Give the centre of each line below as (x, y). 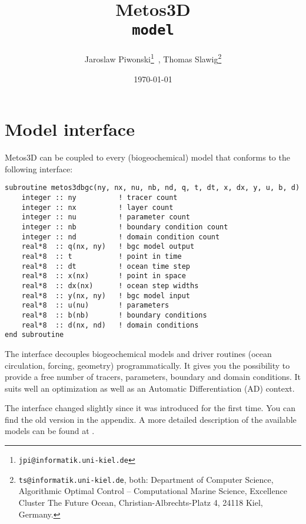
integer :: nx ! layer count (97, 207)
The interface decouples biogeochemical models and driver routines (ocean (138, 353)
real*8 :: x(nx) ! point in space (104, 276)
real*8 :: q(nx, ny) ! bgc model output (108, 247)
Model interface (70, 129)
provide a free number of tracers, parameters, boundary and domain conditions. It (153, 377)
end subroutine (34, 335)
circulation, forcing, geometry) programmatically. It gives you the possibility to (147, 365)
